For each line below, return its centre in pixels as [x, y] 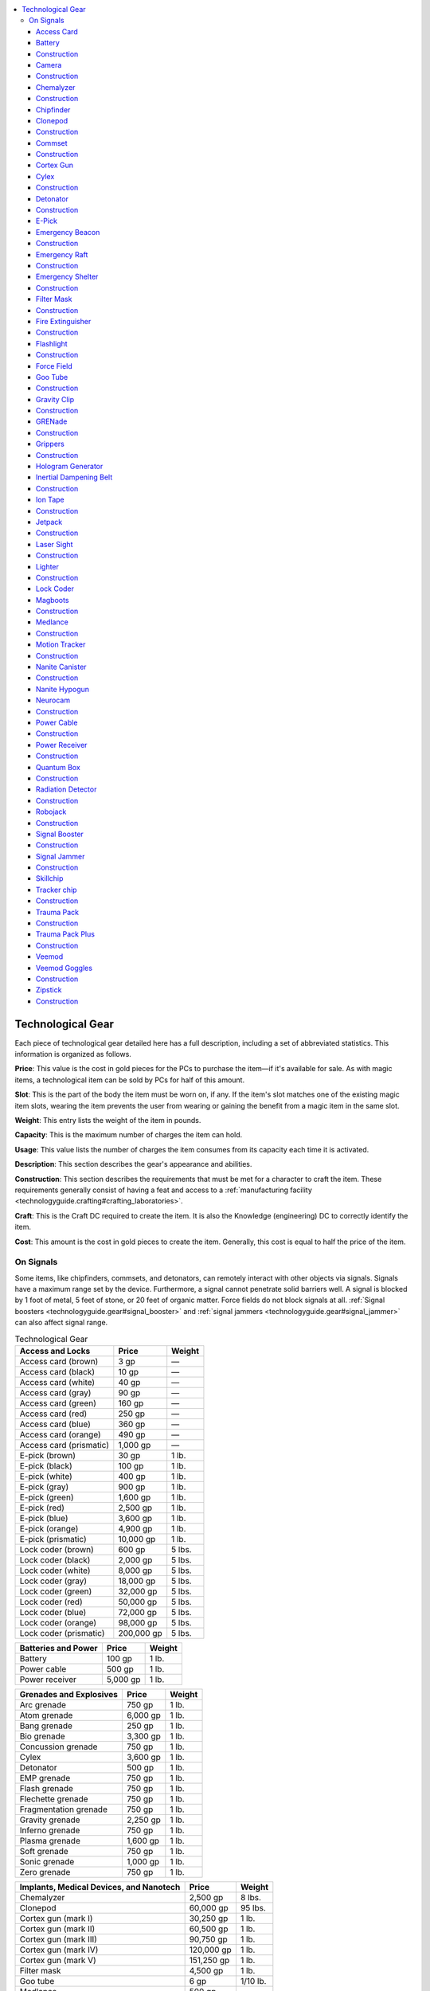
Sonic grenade [47, 1862]
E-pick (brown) [47, 1455]
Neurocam [53, 700]
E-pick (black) [46, 1466]
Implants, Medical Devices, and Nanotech [100, 1887]
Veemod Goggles [64, 968]
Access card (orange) [60, 1435]
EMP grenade [45, 1778]
